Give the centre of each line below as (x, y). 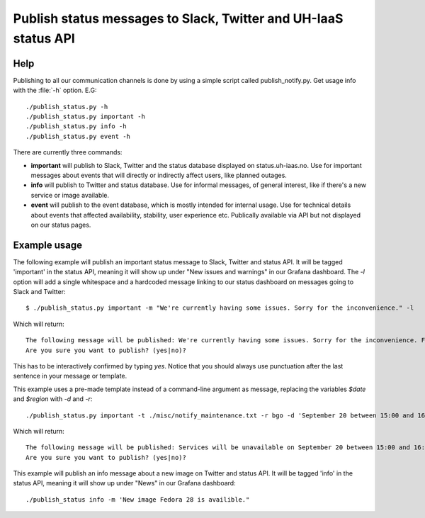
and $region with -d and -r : (53, 399)
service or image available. (70, 195)
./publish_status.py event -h (78, 136)
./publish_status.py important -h (85, 117)
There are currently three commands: (68, 152)
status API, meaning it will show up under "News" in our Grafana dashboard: (125, 483)
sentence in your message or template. (70, 376)
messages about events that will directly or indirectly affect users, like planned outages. (159, 175)
